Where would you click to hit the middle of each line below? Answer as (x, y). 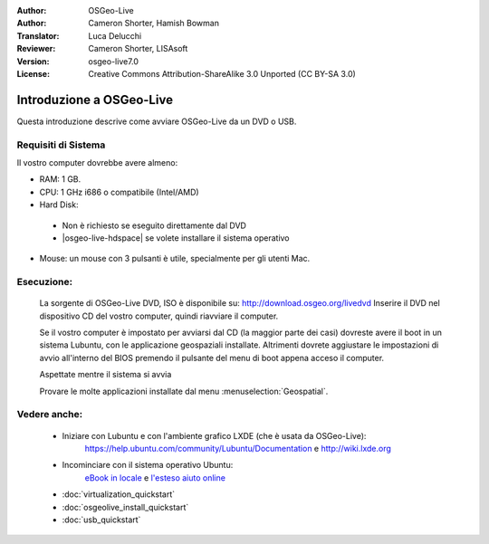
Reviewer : (36, 49)
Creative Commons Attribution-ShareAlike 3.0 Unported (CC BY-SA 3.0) (222, 73)
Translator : (38, 35)
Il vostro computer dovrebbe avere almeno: (97, 162)
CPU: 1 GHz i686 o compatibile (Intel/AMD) (119, 192)
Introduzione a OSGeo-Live (95, 100)
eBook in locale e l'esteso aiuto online (155, 477)
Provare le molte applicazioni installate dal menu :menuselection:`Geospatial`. (184, 391)
